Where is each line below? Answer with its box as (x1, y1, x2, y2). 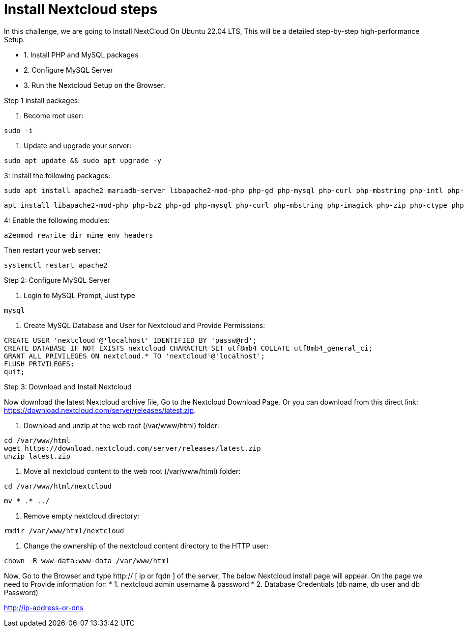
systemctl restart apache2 (4, 261, 108, 269)
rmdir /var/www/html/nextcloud (4, 526, 124, 535)
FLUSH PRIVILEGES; (4, 359, 75, 368)
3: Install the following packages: (4, 171, 111, 180)
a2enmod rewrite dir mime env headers (4, 231, 153, 239)
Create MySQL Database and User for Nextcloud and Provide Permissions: (24, 321, 265, 329)
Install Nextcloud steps (4, 1, 158, 18)
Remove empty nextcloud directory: (24, 511, 140, 520)
